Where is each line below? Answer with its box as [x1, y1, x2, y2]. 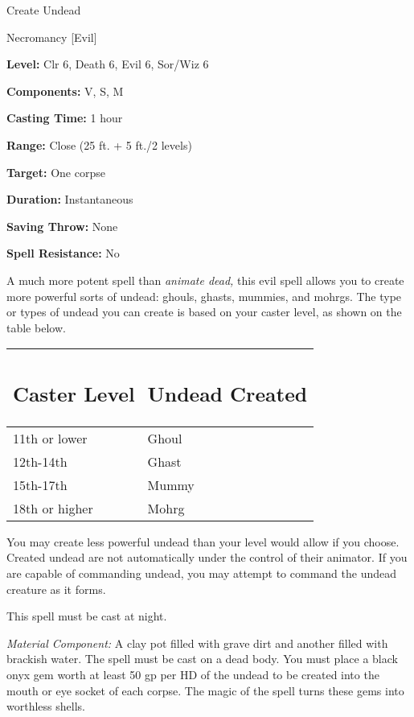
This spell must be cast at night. [6, 608, 167, 624]
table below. [6, 319, 66, 336]
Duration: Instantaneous [6, 191, 133, 208]
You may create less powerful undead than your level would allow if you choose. [6, 533, 400, 550]
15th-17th [13, 475, 68, 494]
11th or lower [13, 428, 88, 447]
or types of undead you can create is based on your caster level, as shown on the [6, 303, 402, 320]
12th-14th [13, 451, 68, 471]
